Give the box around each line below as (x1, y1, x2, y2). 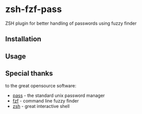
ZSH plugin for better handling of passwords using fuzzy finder (5, 20, 137, 26)
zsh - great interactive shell (12, 103, 70, 109)
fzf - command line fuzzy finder (12, 97, 79, 104)
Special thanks (5, 69, 53, 78)
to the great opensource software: (5, 82, 77, 89)
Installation (5, 35, 41, 43)
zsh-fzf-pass (5, 4, 62, 15)
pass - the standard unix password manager (12, 92, 105, 98)
